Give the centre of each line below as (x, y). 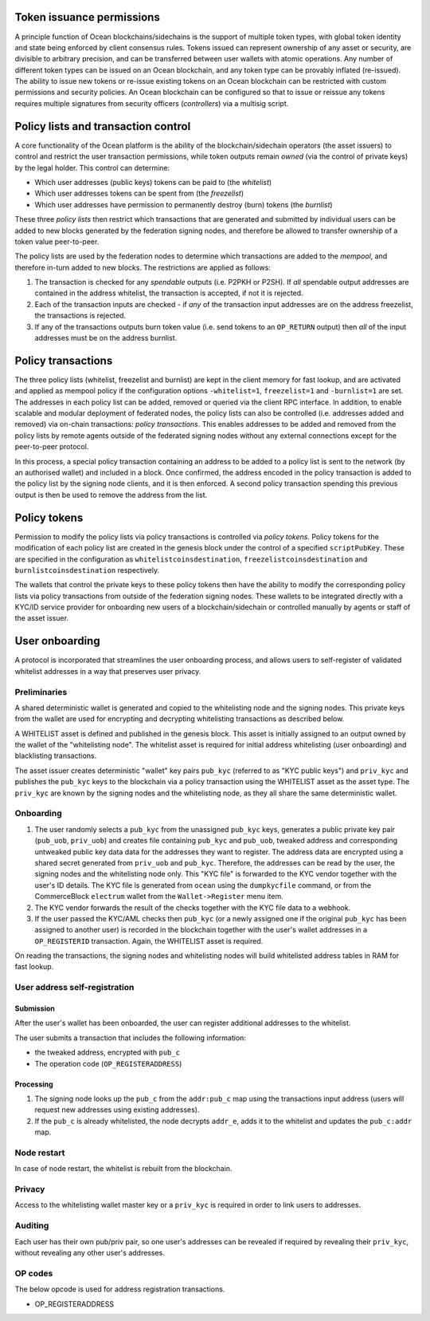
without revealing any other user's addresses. (90, 1252)
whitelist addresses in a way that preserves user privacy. (108, 671)
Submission (35, 1008)
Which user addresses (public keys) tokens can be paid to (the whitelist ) (153, 182)
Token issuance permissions (88, 17)
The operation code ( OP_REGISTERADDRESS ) (108, 1063)
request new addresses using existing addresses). (117, 1110)
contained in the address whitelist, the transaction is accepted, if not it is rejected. (169, 293)
